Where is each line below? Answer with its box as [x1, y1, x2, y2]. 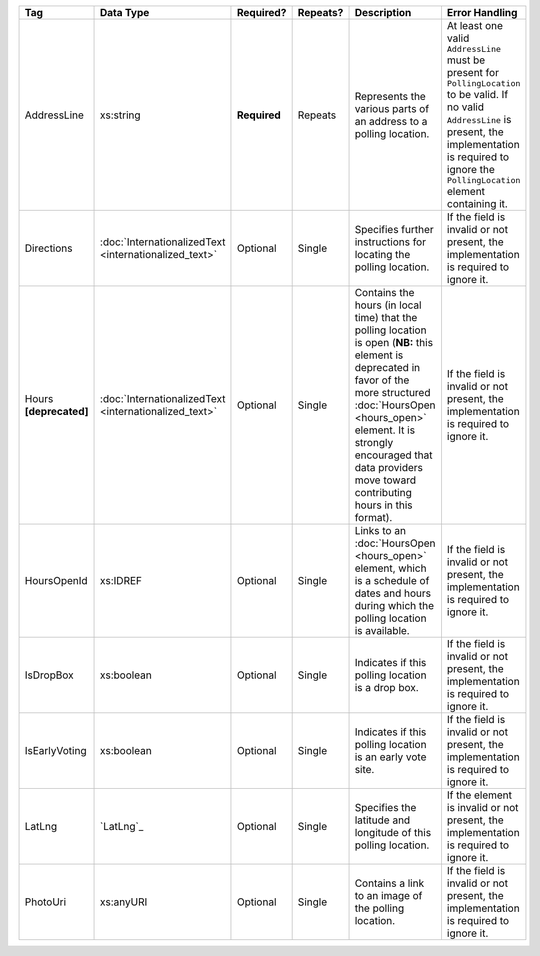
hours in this [354, 498, 413, 512]
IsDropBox [24, 668, 74, 682]
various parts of [354, 101, 430, 115]
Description [354, 6, 412, 19]
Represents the [354, 89, 427, 103]
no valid [446, 100, 485, 114]
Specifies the [354, 801, 417, 814]
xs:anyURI [100, 895, 148, 909]
